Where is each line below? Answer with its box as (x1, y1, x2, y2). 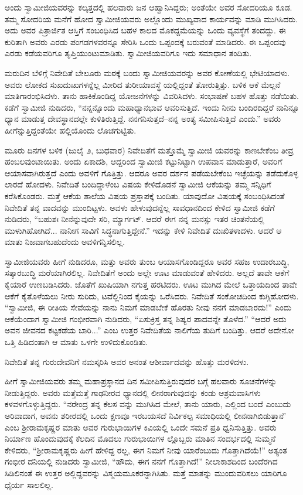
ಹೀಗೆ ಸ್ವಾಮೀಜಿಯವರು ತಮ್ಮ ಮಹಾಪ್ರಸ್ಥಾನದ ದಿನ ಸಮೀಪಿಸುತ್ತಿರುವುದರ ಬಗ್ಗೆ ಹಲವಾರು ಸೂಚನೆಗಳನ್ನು (5, 375, 277, 387)
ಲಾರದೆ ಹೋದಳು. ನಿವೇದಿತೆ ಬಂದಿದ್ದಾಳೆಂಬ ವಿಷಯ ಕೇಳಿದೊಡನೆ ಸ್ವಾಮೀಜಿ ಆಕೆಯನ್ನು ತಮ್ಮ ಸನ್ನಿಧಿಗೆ (5, 178, 271, 190)
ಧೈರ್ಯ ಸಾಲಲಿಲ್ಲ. (5, 478, 53, 490)
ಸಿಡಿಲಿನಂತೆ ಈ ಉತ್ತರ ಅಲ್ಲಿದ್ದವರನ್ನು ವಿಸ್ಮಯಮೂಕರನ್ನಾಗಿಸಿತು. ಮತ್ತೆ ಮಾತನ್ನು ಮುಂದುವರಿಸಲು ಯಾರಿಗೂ (5, 466, 287, 479)
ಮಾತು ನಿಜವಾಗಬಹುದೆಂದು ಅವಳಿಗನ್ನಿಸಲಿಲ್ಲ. (5, 235, 125, 248)
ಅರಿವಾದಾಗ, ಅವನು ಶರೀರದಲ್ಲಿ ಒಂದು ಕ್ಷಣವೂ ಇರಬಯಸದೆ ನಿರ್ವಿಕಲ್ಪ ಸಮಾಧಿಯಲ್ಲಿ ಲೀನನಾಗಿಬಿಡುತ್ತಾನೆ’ (5, 409, 287, 421)
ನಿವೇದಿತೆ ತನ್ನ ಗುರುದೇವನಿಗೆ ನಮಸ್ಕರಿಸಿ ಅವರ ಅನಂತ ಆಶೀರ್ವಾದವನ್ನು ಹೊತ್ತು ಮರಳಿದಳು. (5, 355, 249, 367)
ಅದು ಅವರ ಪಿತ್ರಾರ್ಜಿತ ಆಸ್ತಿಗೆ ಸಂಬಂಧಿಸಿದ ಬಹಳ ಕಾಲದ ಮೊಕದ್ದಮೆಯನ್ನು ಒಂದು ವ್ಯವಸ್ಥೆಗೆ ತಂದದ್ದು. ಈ (5, 24, 286, 36)
